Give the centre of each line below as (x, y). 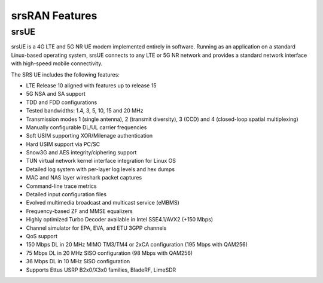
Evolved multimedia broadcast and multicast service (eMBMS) (103, 203)
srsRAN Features (54, 16)
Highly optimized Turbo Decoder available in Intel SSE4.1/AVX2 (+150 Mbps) (120, 220)
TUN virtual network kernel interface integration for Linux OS (101, 161)
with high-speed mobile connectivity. (57, 63)
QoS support (42, 236)
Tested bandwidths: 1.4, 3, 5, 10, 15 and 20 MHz (85, 111)
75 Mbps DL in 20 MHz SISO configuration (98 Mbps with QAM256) (109, 253)
